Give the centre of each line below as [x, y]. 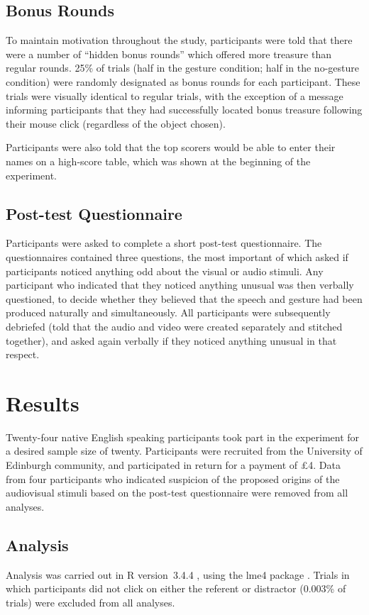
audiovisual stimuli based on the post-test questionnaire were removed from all [177, 493]
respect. [23, 354]
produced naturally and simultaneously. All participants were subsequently [168, 312]
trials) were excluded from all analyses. [90, 602]
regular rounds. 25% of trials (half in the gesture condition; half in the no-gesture [182, 68]
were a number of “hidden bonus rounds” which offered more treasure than [169, 54]
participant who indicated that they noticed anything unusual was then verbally [180, 285]
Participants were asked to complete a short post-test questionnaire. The [164, 243]
